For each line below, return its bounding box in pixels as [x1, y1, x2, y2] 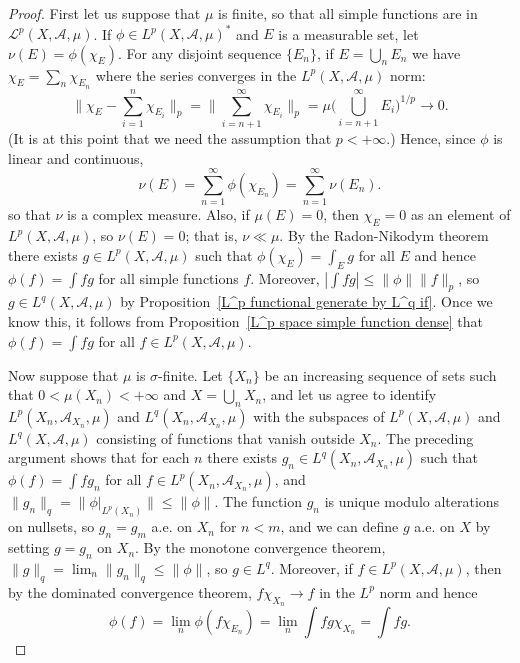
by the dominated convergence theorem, [8, 581, 252, 602]
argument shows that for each [8, 447, 190, 468]
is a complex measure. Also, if [67, 204, 250, 225]
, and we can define [280, 516, 399, 537]
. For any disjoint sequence [118, 42, 282, 63]
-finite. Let [158, 364, 223, 385]
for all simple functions [98, 267, 239, 288]
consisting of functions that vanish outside [96, 427, 355, 448]
